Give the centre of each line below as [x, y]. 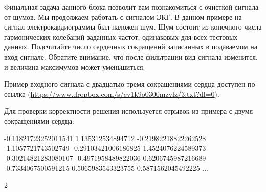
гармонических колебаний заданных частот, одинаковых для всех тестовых [121, 36]
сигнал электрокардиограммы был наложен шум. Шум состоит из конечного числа [133, 27]
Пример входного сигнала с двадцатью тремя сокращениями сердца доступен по [130, 84]
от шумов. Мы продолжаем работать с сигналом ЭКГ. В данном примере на [123, 17]
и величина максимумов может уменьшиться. [75, 66]
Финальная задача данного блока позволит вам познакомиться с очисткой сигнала [131, 7]
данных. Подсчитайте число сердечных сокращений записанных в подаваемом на [131, 47]
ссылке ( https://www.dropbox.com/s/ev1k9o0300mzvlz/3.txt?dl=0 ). [112, 93]
